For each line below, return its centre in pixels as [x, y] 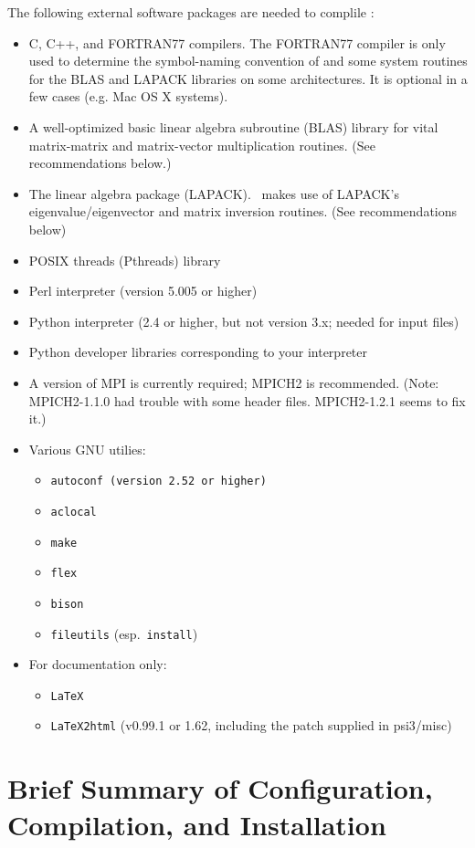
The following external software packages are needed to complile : [191, 12]
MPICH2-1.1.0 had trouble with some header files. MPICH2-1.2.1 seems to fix [247, 400]
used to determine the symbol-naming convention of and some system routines [248, 61]
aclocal [74, 512]
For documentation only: [98, 664]
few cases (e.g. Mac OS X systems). [128, 96]
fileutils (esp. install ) [124, 633]
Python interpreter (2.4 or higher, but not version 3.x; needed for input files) [244, 321]
